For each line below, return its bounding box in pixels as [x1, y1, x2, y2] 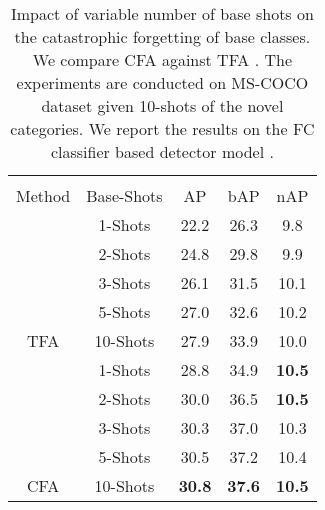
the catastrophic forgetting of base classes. [14, 25, 311, 48]
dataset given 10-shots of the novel [41, 94, 284, 117]
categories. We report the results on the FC [10, 117, 315, 140]
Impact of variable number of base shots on [10, 2, 314, 25]
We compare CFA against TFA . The [32, 48, 292, 71]
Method [16, 184, 71, 207]
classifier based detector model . [50, 140, 274, 163]
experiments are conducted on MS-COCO [16, 71, 309, 94]
